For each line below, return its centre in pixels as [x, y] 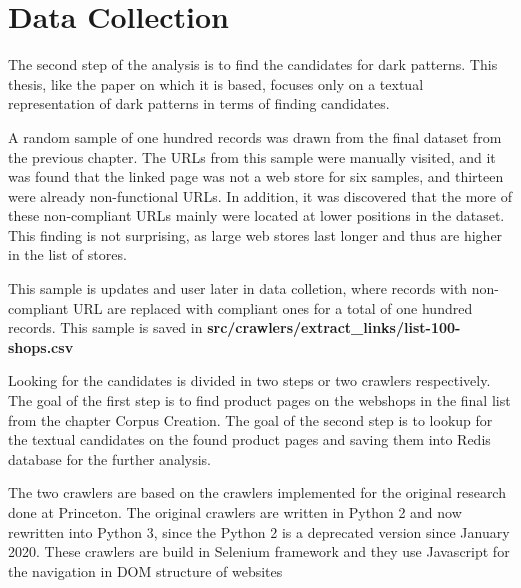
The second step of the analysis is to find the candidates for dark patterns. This [253, 64]
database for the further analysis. [109, 458]
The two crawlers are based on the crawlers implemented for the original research [257, 492]
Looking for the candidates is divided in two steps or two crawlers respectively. [249, 380]
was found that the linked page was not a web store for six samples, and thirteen [256, 176]
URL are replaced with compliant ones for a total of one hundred [272, 307]
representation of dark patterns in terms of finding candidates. [199, 103]
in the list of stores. [67, 254]
